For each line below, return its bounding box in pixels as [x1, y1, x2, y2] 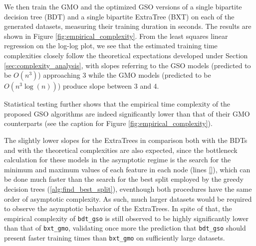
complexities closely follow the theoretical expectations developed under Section [4, 50, 248, 60]
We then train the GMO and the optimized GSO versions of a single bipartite [4, 1, 242, 11]
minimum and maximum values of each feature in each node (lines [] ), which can [4, 164, 251, 174]
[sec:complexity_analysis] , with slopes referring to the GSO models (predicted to [4, 60, 251, 70]
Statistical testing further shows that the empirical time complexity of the [4, 99, 231, 109]
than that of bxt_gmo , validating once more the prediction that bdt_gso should [4, 223, 246, 233]
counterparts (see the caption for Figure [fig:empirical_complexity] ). [4, 118, 213, 128]
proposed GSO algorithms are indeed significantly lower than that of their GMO [4, 108, 250, 119]
